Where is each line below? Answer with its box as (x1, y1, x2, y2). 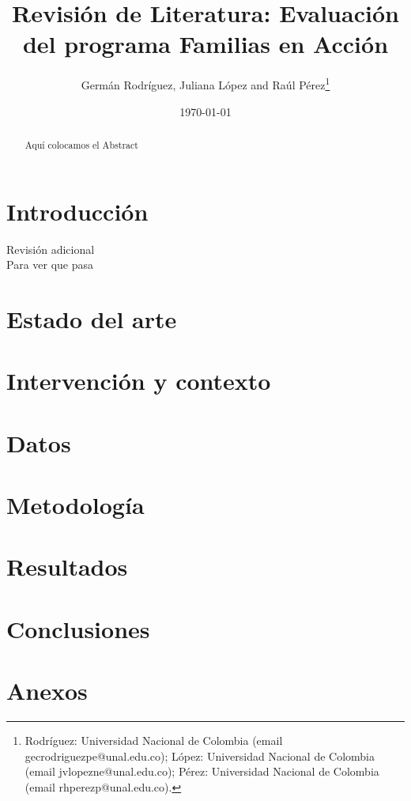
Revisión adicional (6, 240, 95, 257)
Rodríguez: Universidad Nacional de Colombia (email (25, 732, 283, 749)
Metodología (6, 489, 145, 521)
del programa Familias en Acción (22, 28, 389, 60)
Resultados (6, 550, 128, 583)
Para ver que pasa (6, 256, 94, 273)
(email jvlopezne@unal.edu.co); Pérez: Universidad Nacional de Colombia (25, 763, 379, 780)
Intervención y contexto (6, 365, 271, 397)
